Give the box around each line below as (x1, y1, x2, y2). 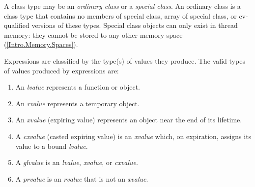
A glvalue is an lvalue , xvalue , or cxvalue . (15, 157, 138, 167)
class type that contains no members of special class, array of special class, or (4, 10, 237, 21)
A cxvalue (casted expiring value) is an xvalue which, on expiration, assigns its (15, 131, 252, 141)
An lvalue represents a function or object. (15, 82, 140, 92)
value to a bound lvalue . (15, 140, 88, 151)
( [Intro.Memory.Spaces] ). (4, 39, 78, 49)
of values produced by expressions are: (4, 65, 119, 75)
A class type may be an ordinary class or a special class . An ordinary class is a (4, 1, 241, 11)
